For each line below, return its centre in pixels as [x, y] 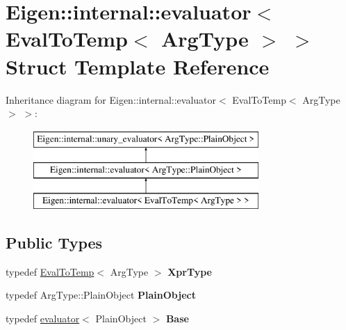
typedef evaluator [43, 319]
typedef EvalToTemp [50, 271]
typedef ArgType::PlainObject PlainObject [101, 295]
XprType [190, 271]
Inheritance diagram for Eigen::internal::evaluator [111, 99]
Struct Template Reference [138, 66]
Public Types [54, 243]
